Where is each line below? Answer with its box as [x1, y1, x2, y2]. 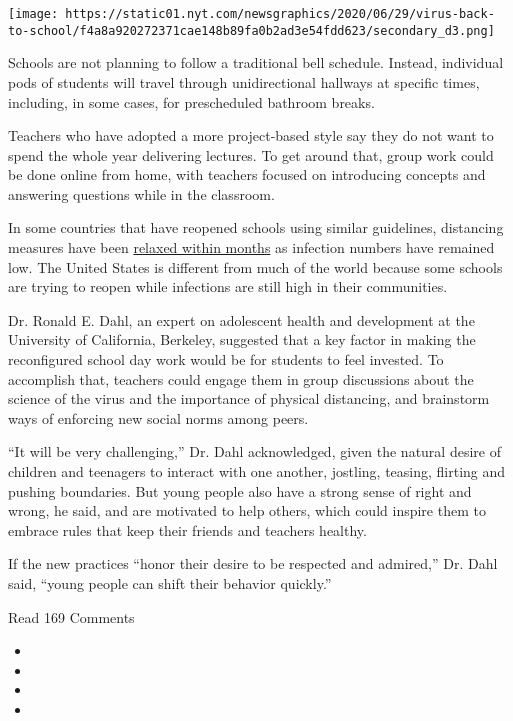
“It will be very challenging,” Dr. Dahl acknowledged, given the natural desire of [8, 441, 501, 462]
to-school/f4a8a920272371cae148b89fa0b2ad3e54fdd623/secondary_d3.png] [8, 23, 495, 38]
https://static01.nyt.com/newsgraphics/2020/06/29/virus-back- [65, 7, 495, 21]
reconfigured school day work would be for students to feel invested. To [8, 349, 444, 370]
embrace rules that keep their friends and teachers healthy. [8, 519, 367, 540]
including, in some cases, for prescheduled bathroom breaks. [8, 91, 375, 112]
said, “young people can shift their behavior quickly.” [8, 572, 332, 593]
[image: [8, 7, 59, 21]
